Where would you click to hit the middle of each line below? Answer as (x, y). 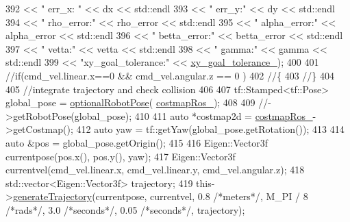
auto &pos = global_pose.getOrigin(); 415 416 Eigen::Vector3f (137, 142)
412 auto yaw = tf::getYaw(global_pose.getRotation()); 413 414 (210, 129)
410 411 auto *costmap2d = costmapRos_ (224, 115)
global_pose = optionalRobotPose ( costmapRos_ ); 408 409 (130, 102)
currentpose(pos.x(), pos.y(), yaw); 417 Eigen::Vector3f (121, 156)
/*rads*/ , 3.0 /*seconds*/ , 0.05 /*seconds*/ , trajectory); (125, 209)
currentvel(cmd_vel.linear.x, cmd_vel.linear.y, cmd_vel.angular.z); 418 (155, 170)
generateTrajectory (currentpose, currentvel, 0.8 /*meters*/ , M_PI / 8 (160, 196)
